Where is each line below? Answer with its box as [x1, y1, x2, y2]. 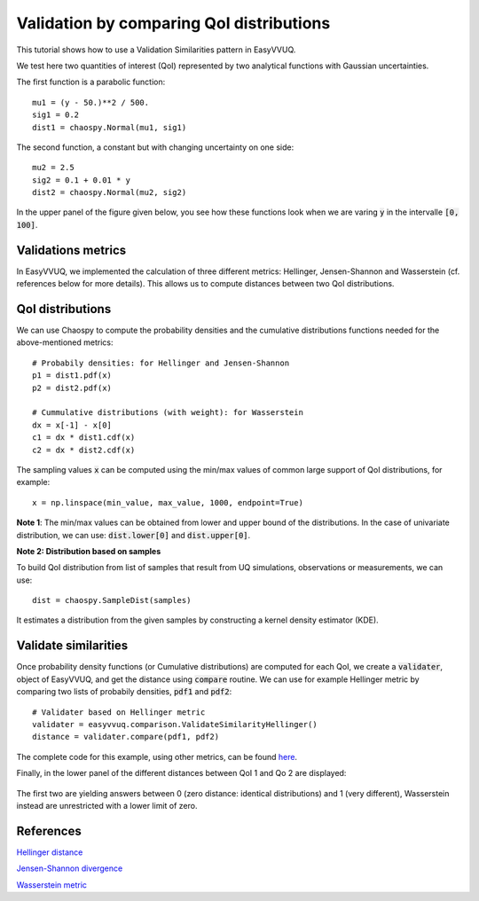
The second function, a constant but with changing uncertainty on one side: [16, 142, 294, 153]
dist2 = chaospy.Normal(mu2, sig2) [32, 187, 187, 198]
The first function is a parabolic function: [16, 76, 166, 88]
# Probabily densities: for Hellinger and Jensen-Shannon [32, 357, 290, 368]
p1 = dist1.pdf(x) [32, 371, 113, 380]
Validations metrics [16, 242, 127, 257]
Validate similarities [16, 639, 129, 654]
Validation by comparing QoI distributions [16, 13, 331, 33]
